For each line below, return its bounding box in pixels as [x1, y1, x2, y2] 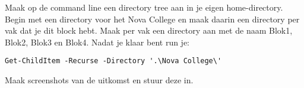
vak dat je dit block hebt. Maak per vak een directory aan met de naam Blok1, [5, 24, 293, 37]
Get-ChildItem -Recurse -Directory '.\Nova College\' [5, 57, 222, 66]
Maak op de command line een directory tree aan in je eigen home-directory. [5, 1, 283, 13]
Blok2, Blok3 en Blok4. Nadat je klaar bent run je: [5, 35, 190, 48]
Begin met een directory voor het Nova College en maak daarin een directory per [5, 12, 300, 25]
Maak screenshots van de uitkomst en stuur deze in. [5, 74, 194, 86]
